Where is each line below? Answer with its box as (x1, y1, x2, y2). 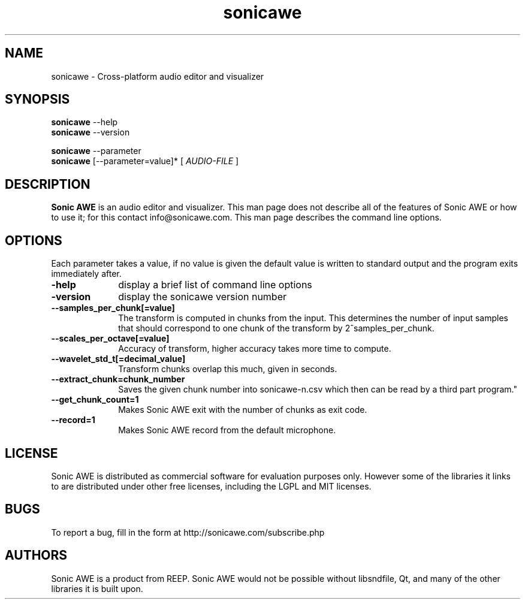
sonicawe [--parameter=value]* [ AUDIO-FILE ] (51, 156, 239, 167)
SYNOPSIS (5, 92, 70, 107)
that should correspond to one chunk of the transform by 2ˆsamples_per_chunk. (118, 323, 435, 334)
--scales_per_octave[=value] (51, 333, 170, 344)
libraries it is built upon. (51, 583, 143, 594)
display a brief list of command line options (118, 279, 312, 291)
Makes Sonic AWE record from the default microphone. (118, 425, 336, 436)
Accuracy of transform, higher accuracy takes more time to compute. (118, 343, 391, 354)
